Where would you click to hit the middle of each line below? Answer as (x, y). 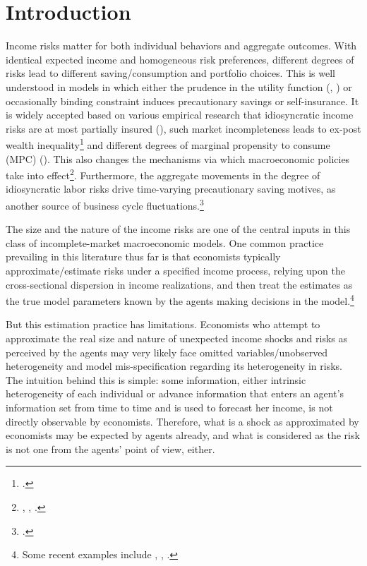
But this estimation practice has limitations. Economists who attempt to (163, 324)
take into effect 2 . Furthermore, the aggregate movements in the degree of (163, 174)
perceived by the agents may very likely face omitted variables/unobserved (167, 352)
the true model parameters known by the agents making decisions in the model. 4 (180, 300)
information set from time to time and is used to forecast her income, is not (169, 407)
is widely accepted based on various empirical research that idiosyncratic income (180, 115)
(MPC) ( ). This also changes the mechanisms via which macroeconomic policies (178, 158)
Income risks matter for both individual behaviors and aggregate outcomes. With (181, 46)
